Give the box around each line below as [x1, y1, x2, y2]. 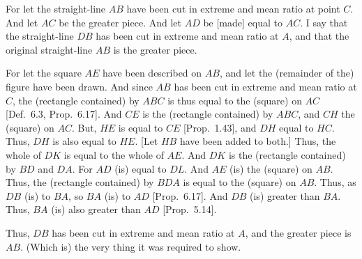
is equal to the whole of [63, 147, 164, 162]
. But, [71, 120, 97, 134]
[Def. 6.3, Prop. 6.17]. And [6, 107, 122, 121]
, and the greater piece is [245, 225, 352, 240]
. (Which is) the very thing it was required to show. [20, 239, 241, 253]
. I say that [300, 15, 348, 29]
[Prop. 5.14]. [163, 202, 217, 217]
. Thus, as [314, 175, 356, 189]
